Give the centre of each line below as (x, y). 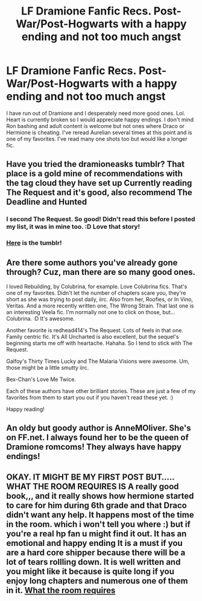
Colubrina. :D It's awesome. (41, 318)
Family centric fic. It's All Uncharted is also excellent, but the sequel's (93, 336)
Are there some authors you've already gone (92, 262)
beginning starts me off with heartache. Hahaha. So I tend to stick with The (99, 343)
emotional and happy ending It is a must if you (94, 543)
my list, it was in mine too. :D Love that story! (73, 227)
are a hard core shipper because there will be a (96, 552)
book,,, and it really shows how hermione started (100, 496)
